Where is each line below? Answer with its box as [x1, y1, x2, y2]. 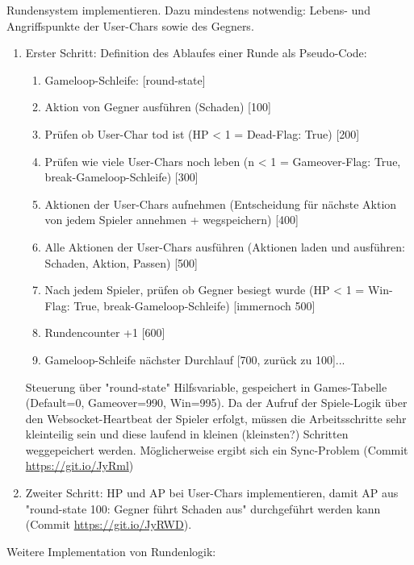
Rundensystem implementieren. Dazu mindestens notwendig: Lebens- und [6, 2, 370, 18]
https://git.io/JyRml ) [25, 457, 134, 474]
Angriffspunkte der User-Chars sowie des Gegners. [6, 17, 254, 34]
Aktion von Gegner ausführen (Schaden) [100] [44, 98, 271, 115]
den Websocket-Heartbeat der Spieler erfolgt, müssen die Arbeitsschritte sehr [25, 409, 407, 426]
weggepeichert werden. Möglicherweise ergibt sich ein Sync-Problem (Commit [25, 441, 408, 458]
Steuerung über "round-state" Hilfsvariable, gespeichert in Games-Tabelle [25, 378, 387, 395]
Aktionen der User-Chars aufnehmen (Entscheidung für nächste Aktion [44, 195, 397, 212]
